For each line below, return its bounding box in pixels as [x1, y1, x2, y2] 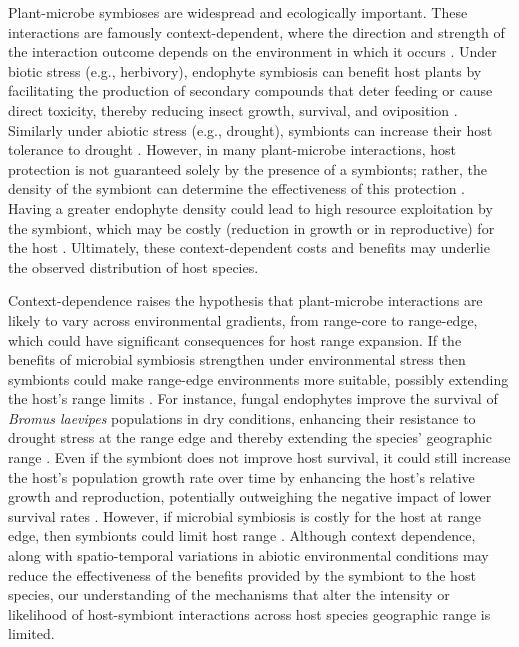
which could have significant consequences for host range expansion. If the [8, 329, 462, 350]
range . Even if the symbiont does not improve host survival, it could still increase [8, 447, 511, 468]
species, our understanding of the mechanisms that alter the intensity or [8, 584, 450, 605]
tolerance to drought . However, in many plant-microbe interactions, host [8, 139, 456, 160]
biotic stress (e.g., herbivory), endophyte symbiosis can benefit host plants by [8, 60, 482, 81]
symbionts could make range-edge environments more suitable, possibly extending [8, 368, 509, 389]
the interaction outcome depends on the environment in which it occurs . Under [8, 41, 497, 62]
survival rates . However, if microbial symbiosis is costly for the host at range [8, 505, 481, 526]
